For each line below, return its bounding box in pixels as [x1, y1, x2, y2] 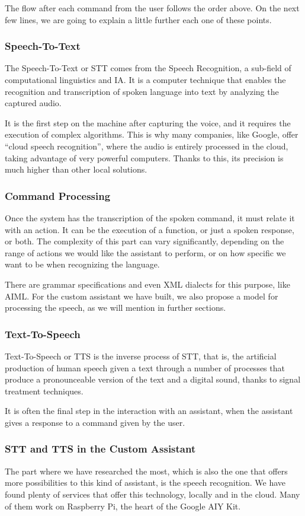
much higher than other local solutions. [5, 163, 147, 176]
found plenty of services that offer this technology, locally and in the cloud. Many [5, 488, 300, 500]
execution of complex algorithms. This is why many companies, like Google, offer [5, 128, 298, 141]
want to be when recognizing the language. [5, 258, 160, 270]
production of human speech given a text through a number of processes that [5, 361, 285, 374]
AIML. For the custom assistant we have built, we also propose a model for [5, 289, 278, 302]
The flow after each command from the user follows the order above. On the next [5, 2, 300, 14]
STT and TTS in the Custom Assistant [5, 441, 196, 456]
